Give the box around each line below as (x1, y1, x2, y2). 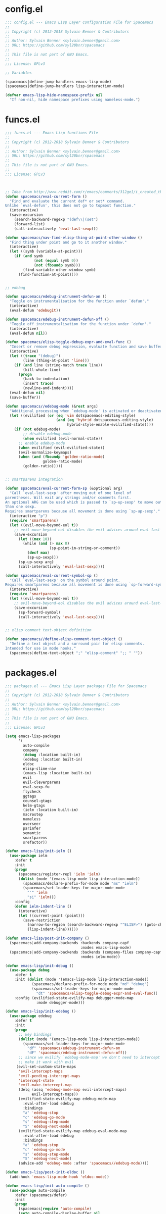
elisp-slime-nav (23, 766, 56, 771)
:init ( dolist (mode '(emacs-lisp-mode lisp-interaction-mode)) (14, 977, 149, 982)
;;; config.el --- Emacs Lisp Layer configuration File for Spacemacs (5, 20, 154, 25)
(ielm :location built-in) (23, 808, 79, 812)
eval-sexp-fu (23, 785, 50, 790)
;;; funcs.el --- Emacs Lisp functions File (5, 130, 98, 135)
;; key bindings (18, 1032, 52, 1037)
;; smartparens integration (5, 477, 63, 482)
